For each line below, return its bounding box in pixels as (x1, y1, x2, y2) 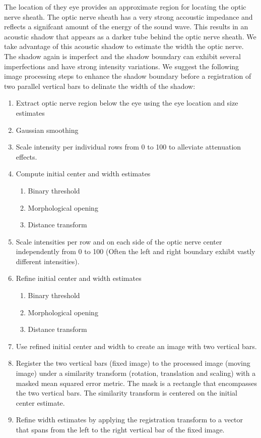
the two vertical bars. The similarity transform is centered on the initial (16, 387, 237, 398)
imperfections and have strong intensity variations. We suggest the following (4, 61, 239, 71)
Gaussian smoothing (16, 124, 79, 135)
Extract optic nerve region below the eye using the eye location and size (16, 98, 238, 108)
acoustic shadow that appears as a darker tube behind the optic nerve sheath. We (4, 31, 256, 41)
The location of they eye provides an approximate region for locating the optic (4, 2, 246, 12)
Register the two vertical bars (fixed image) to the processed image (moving (16, 358, 250, 368)
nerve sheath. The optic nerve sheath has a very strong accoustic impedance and (4, 11, 253, 22)
